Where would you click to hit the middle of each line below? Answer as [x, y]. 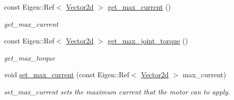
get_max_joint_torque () [148, 41]
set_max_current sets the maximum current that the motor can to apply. [117, 91]
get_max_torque [30, 57]
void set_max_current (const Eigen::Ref [67, 74]
